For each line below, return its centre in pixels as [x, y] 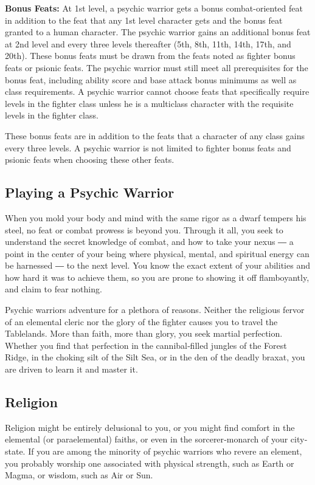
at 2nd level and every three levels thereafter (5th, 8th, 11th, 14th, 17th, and [148, 43]
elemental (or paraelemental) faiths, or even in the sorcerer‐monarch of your [147, 439]
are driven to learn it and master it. [71, 369]
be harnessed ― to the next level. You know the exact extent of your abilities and [157, 265]
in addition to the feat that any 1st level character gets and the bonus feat [144, 20]
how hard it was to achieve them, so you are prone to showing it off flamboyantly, [157, 277]
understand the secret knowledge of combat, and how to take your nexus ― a [149, 242]
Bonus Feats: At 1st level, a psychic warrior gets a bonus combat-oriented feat [154, 8]
